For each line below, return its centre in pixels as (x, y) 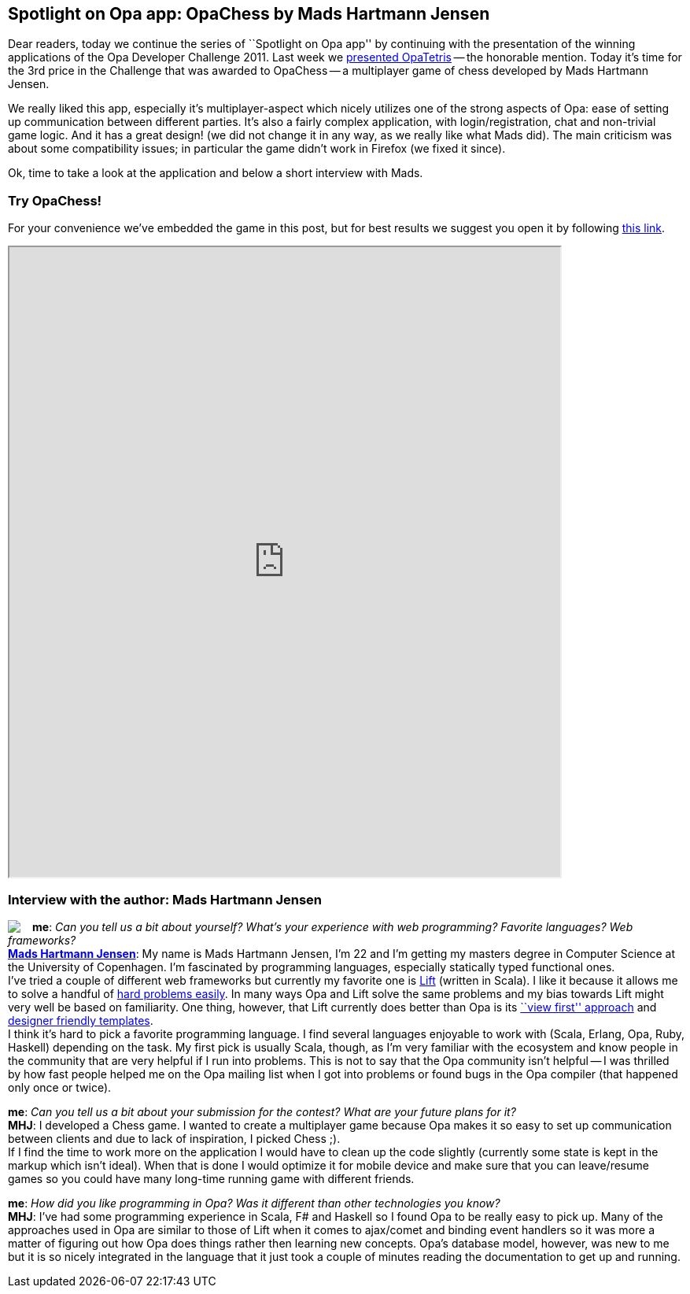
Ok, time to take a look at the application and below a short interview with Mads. (216, 173)
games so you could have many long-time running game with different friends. (211, 1178)
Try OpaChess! (55, 200)
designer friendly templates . (81, 1020)
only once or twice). (60, 1087)
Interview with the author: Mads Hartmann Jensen (165, 899)
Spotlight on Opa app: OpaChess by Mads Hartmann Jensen (249, 14)
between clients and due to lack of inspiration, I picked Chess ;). (174, 1138)
